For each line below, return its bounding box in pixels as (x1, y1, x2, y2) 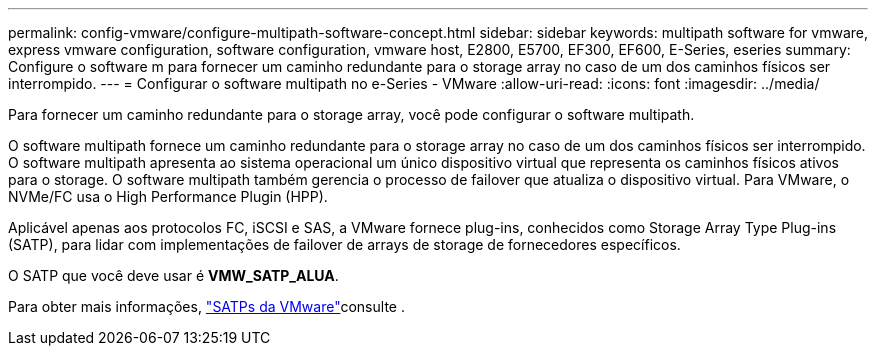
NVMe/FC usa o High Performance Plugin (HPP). (8, 188, 328, 205)
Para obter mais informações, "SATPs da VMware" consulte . (8, 298, 405, 315)
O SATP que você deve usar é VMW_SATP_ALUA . (8, 267, 339, 284)
